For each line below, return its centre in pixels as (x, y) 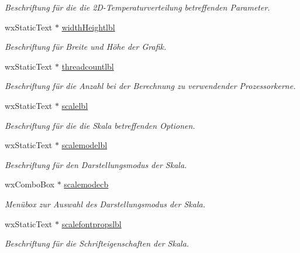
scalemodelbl (85, 145)
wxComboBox (30, 184)
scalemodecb (86, 184)
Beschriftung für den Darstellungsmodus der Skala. (96, 164)
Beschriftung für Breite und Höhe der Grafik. (86, 47)
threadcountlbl (88, 66)
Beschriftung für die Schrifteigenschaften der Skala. (97, 243)
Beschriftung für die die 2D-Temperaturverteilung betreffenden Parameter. (137, 7)
